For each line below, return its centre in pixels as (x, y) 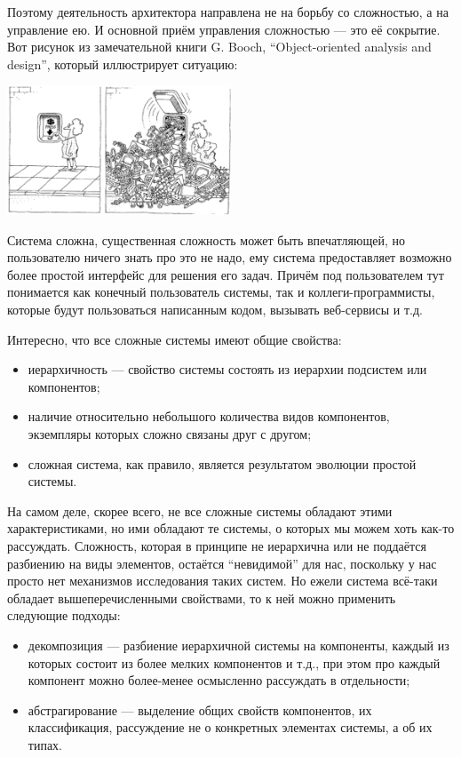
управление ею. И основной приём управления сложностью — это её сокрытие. (224, 29)
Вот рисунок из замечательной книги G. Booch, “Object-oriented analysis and (219, 47)
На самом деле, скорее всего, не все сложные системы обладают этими (200, 510)
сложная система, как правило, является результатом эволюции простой (222, 463)
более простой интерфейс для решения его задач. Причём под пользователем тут (226, 274)
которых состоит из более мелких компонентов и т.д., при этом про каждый (234, 662)
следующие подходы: (64, 615)
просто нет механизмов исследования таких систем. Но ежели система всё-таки (223, 581)
